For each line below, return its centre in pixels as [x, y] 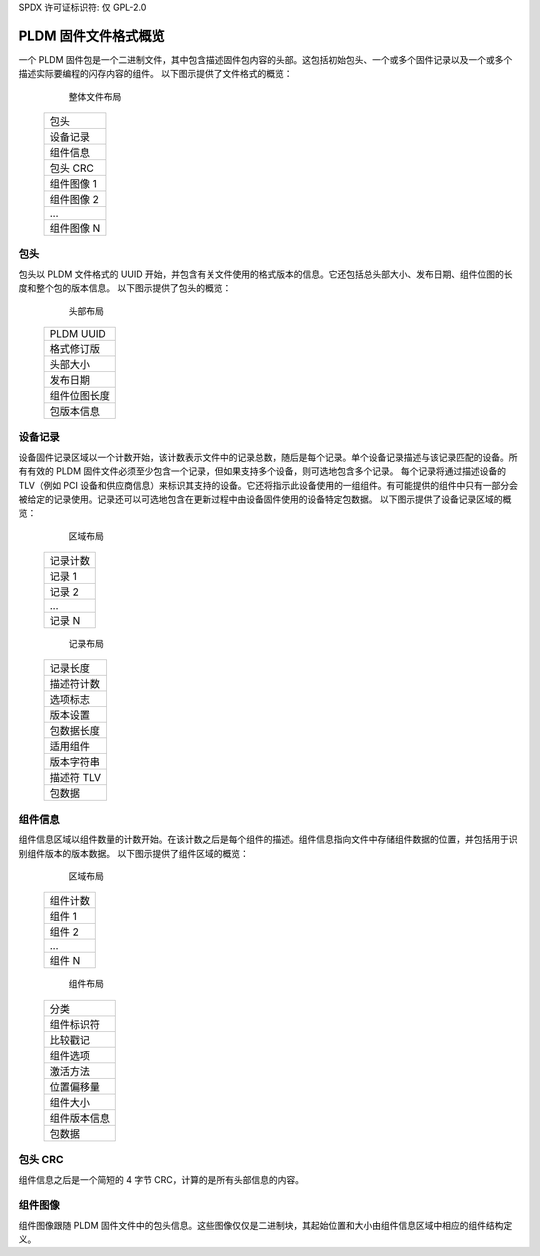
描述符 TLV [75, 778]
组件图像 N [75, 228]
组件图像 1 [73, 184]
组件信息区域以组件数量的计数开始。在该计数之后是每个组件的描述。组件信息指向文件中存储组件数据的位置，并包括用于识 [268, 839]
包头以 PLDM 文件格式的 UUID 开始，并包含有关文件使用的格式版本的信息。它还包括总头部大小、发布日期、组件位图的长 [266, 274]
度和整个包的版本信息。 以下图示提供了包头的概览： [125, 288]
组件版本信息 [79, 1118]
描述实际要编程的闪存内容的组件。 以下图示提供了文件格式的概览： [155, 74]
